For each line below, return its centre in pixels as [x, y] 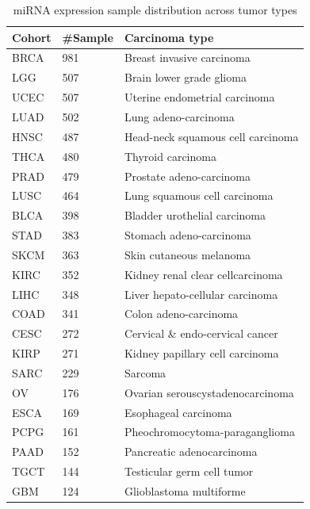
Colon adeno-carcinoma [181, 314]
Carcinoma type [169, 37]
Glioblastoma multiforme [185, 491]
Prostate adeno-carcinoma [187, 176]
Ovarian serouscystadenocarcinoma [209, 392]
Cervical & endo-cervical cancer [201, 333]
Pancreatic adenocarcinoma [191, 452]
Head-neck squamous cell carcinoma [211, 136]
